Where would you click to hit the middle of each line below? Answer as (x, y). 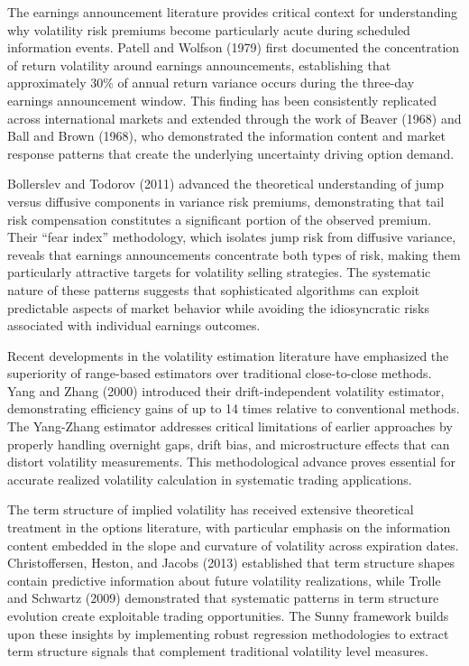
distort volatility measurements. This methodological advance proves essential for (231, 462)
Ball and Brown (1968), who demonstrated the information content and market (226, 136)
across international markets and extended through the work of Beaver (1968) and (234, 118)
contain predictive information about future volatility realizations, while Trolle (224, 580)
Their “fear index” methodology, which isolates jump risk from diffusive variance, (232, 237)
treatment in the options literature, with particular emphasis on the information (229, 527)
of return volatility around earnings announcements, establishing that (199, 65)
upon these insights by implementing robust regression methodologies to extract (228, 633)
